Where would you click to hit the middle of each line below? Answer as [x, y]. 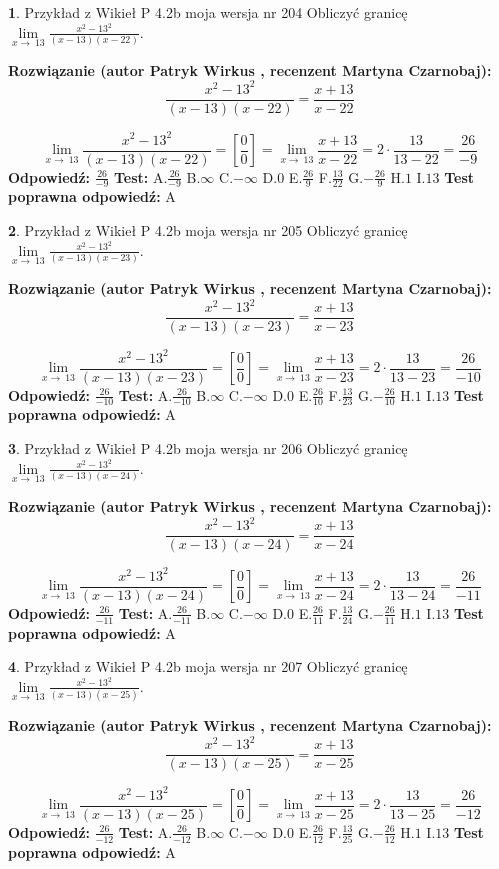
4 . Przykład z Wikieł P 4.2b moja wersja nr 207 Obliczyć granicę [208, 666]
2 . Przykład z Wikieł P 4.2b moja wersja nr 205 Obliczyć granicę [208, 230]
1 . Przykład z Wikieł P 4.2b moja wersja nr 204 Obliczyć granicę [208, 12]
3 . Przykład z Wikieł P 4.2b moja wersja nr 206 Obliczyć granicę [208, 448]
